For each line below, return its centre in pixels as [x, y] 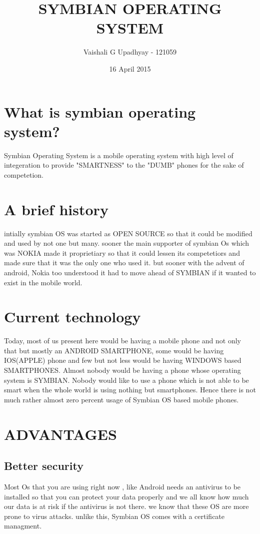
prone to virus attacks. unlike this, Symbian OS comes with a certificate [114, 516]
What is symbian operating [100, 111]
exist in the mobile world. [43, 282]
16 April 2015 [130, 68]
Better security [44, 466]
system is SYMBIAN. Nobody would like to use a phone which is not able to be [126, 380]
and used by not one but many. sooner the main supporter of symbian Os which [127, 243]
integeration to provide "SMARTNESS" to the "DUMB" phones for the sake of [124, 165]
